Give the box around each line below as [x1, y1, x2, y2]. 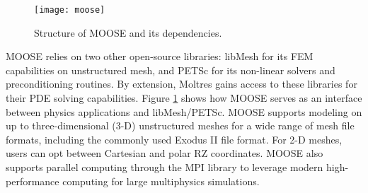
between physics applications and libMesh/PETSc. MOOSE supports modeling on [6, 104, 362, 119]
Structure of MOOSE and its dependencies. [34, 25, 222, 40]
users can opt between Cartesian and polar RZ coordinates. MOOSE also [6, 146, 323, 160]
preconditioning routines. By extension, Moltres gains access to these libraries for [6, 76, 357, 91]
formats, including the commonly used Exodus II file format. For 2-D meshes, [6, 131, 343, 146]
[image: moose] [34, 5, 105, 15]
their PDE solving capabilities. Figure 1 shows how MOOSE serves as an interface [6, 90, 362, 105]
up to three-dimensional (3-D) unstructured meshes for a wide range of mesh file [6, 118, 355, 133]
